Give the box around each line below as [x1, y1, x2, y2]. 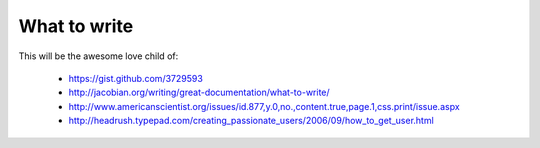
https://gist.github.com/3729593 [68, 72, 204, 84]
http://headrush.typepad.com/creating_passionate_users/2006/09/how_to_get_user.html [68, 115, 434, 127]
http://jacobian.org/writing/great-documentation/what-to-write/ [68, 86, 330, 99]
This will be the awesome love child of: [18, 50, 179, 62]
